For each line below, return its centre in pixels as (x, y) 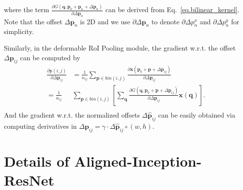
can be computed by (50, 57)
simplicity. (19, 31)
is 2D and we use (105, 21)
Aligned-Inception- (138, 161)
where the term (27, 9)
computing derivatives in (40, 126)
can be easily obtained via (197, 115)
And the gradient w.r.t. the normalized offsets (72, 115)
